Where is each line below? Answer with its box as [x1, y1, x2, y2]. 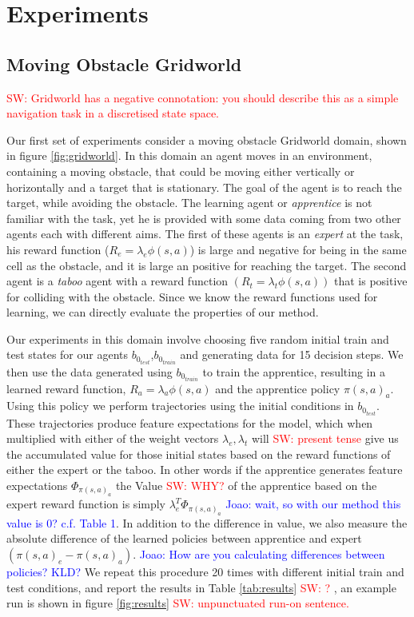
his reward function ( [6, 241, 109, 257]
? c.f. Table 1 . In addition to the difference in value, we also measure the [52, 514, 408, 531]
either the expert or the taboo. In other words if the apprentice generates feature [6, 461, 403, 478]
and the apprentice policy [215, 380, 340, 396]
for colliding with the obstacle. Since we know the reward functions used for [6, 288, 378, 305]
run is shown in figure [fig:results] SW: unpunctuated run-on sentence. [6, 595, 349, 611]
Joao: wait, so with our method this [225, 496, 401, 512]
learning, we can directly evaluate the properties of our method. [6, 304, 319, 320]
